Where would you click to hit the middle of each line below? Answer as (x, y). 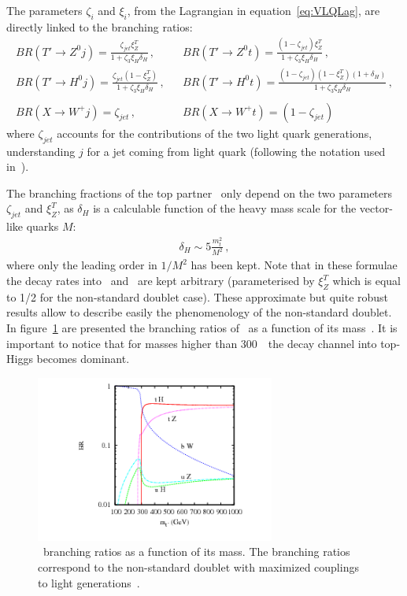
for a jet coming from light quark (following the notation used (236, 151)
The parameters (44, 10)
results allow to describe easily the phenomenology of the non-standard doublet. (199, 312)
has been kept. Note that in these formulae (294, 265)
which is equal (367, 281)
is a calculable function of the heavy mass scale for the (225, 208)
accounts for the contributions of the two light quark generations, (215, 133)
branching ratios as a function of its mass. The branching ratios (196, 552)
